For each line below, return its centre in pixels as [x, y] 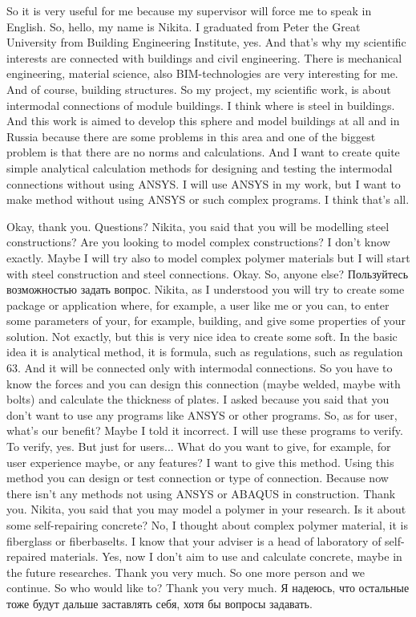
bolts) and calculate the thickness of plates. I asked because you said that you [198, 399]
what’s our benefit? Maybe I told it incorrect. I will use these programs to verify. [205, 430]
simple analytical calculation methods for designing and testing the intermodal [200, 167]
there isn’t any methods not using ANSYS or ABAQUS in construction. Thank [201, 493]
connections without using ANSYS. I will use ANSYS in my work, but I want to [204, 183]
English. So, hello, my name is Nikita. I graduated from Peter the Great [184, 26]
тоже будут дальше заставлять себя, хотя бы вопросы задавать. [160, 603]
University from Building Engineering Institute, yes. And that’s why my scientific [206, 42]
